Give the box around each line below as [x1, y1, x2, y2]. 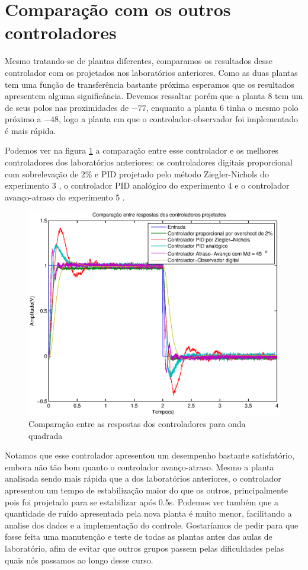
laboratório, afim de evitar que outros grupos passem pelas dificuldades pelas [5, 542, 284, 555]
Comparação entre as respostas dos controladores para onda [28, 418, 246, 430]
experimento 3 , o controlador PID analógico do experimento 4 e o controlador [5, 179, 290, 192]
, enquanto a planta [146, 101, 217, 113]
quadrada [28, 429, 63, 441]
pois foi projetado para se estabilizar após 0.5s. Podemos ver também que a [5, 495, 279, 508]
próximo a [5, 113, 41, 125]
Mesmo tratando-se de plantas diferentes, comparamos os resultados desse [5, 55, 272, 67]
